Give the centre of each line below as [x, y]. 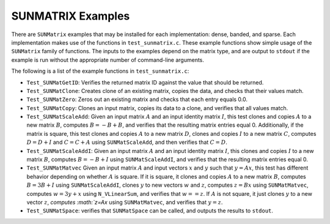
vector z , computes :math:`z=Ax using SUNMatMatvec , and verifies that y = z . [125, 202]
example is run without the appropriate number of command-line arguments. [108, 60]
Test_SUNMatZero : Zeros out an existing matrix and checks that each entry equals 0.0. [137, 99]
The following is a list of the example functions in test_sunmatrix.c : [100, 71]
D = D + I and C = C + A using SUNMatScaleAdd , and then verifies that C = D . [127, 142]
